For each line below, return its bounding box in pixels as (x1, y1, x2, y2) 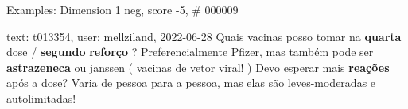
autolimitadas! (6, 89, 76, 106)
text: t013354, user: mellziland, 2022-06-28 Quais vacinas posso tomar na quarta (6, 28, 402, 44)
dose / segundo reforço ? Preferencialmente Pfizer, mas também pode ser (6, 43, 374, 60)
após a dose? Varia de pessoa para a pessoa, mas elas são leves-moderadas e (6, 74, 376, 91)
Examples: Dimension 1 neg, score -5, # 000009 (6, 2, 239, 17)
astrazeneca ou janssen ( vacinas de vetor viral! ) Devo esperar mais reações (6, 58, 390, 75)
